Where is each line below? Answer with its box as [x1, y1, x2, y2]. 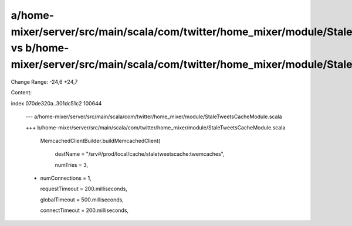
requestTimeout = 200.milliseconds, [40, 185, 127, 193]
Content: [11, 89, 32, 96]
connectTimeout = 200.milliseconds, [40, 207, 129, 214]
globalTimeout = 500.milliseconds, [40, 196, 124, 203]
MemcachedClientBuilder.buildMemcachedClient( [40, 137, 161, 144]
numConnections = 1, [40, 174, 92, 182]
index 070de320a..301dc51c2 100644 [11, 100, 102, 107]
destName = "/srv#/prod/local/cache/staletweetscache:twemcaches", [55, 150, 225, 157]
